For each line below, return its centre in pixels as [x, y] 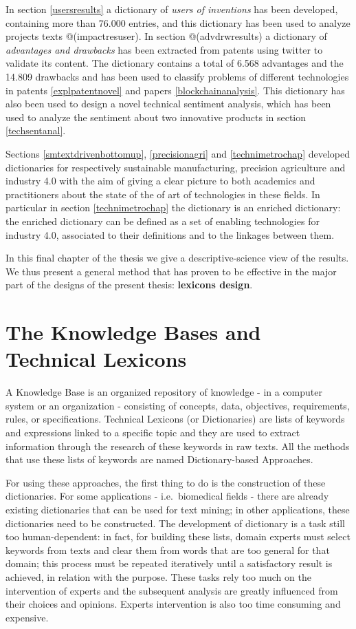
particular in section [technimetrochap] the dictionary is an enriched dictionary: [173, 207]
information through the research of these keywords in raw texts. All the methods [178, 446]
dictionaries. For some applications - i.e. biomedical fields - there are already [167, 496]
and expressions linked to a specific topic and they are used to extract [153, 432]
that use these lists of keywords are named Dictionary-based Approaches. [159, 459]
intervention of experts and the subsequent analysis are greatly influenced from [172, 590]
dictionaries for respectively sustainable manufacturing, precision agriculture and [176, 167]
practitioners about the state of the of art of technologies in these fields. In [163, 194]
